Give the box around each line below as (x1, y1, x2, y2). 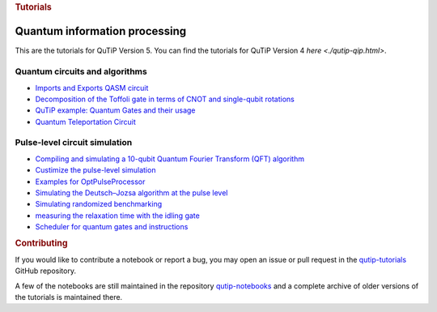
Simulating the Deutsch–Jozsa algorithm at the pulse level (35, 188, 228, 198)
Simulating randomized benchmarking (35, 199, 162, 209)
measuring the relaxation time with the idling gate (35, 211, 200, 220)
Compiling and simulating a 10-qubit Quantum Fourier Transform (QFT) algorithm (35, 154, 305, 164)
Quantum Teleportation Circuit (35, 117, 137, 126)
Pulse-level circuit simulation (15, 137, 133, 148)
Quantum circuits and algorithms (15, 66, 147, 77)
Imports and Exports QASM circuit (35, 83, 149, 92)
